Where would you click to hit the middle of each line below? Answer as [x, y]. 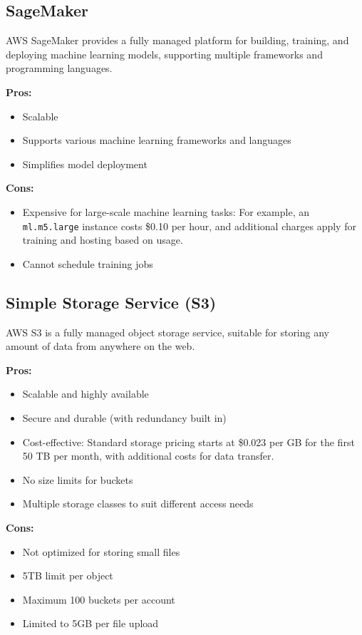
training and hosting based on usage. [103, 240]
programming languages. [59, 68]
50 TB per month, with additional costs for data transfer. [148, 456]
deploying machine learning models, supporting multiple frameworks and [164, 54]
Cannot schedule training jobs [88, 263]
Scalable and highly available [86, 394]
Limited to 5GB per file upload [90, 623]
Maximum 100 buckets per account [99, 599]
